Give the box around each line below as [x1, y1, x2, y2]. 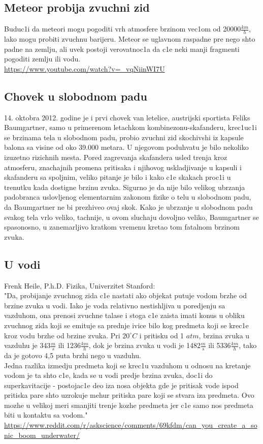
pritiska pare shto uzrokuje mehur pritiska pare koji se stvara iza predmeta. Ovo [4, 390, 254, 400]
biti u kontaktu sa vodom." [4, 409, 88, 420]
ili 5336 [208, 340, 231, 351]
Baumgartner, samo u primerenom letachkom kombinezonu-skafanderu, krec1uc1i [4, 122, 257, 133]
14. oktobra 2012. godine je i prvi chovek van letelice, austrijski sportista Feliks [4, 112, 250, 122]
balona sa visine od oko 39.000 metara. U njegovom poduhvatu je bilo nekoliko [4, 142, 249, 152]
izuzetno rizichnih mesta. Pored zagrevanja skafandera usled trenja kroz [4, 151, 227, 162]
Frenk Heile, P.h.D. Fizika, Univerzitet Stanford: [4, 280, 155, 291]
